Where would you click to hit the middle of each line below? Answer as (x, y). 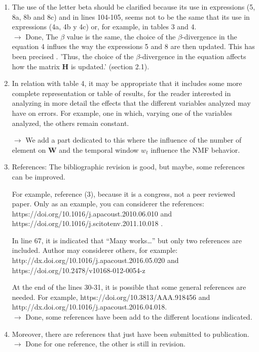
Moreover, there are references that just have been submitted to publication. (131, 334)
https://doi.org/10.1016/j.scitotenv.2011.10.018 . (87, 223)
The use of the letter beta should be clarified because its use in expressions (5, (134, 7)
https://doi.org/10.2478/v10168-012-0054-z (79, 270)
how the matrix (36, 66)
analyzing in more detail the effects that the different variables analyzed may (131, 103)
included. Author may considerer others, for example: (95, 250)
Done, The (42, 36)
